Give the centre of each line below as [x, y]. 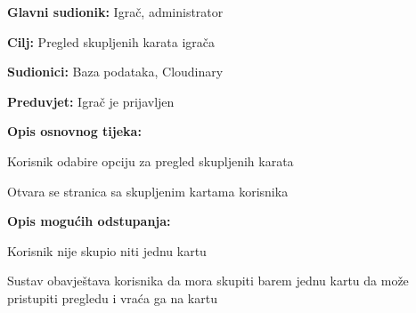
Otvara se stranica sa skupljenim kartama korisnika [148, 191]
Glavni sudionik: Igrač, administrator [115, 12]
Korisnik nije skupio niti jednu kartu [107, 250]
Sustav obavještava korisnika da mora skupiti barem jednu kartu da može [208, 281]
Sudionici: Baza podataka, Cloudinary [115, 72]
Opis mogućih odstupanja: [89, 221]
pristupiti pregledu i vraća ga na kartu [112, 297]
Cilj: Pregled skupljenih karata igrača [111, 41]
